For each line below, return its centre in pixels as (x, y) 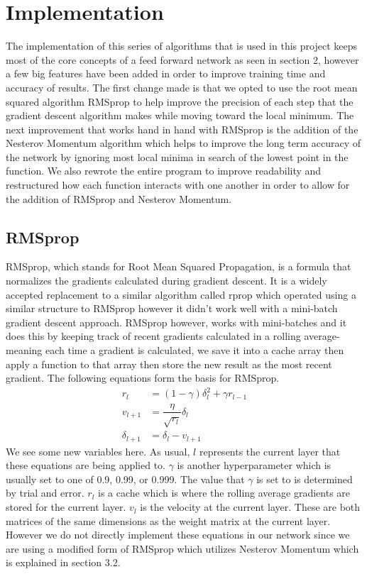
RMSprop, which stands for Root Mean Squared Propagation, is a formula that (179, 266)
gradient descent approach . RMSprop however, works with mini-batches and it (176, 322)
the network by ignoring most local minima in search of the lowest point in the (177, 156)
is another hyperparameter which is (254, 465)
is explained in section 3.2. (63, 562)
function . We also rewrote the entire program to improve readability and (164, 171)
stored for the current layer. (66, 507)
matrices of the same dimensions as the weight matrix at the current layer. (168, 520)
